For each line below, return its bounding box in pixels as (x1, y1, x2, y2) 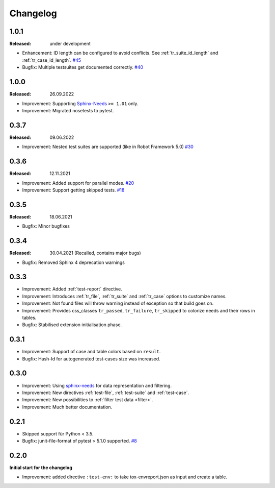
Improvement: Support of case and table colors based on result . (22, 349, 161, 355)
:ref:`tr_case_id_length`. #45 (22, 57, 81, 63)
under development (49, 41, 91, 47)
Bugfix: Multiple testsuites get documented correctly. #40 (22, 64, 144, 70)
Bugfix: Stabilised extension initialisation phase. (22, 322, 122, 328)
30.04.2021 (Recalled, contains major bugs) (49, 250, 141, 256)
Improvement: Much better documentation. (22, 404, 113, 410)
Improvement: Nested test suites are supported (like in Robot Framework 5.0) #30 (22, 143, 194, 150)
